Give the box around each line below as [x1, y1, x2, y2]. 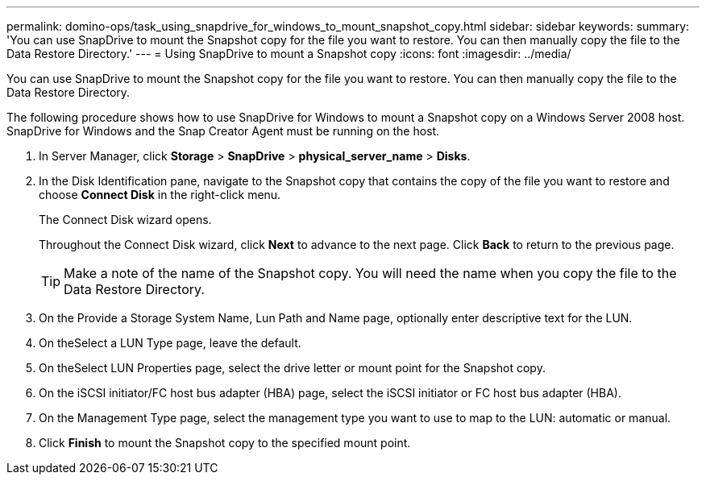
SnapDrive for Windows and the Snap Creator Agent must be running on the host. [6, 124, 440, 138]
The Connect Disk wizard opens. [39, 213, 212, 226]
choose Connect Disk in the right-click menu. [39, 188, 281, 201]
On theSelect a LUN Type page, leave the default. [39, 336, 301, 350]
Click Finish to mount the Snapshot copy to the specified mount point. [39, 436, 411, 450]
